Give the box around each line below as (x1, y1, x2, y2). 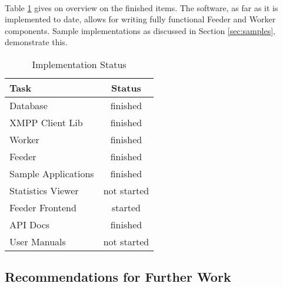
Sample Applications (9, 166, 94, 180)
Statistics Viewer (9, 183, 79, 197)
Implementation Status (32, 57, 126, 71)
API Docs (9, 217, 50, 231)
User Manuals (9, 234, 66, 248)
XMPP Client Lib (9, 115, 83, 129)
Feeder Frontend (9, 200, 76, 214)
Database (9, 98, 48, 112)
